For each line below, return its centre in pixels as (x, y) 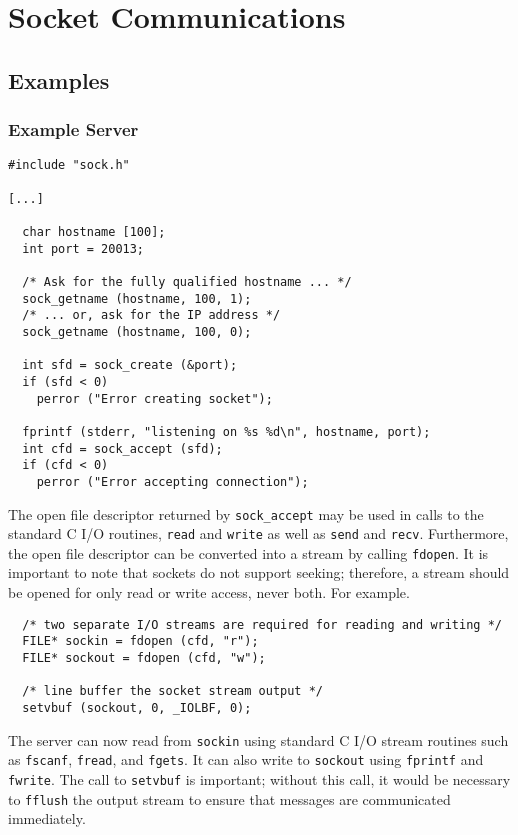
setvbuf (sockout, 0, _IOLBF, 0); (137, 707)
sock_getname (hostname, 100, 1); (137, 298)
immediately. (47, 818)
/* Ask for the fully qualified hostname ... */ (187, 281)
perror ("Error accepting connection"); (172, 481)
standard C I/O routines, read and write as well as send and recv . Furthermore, (258, 533)
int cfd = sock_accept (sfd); (122, 448)
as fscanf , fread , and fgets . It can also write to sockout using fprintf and (246, 759)
